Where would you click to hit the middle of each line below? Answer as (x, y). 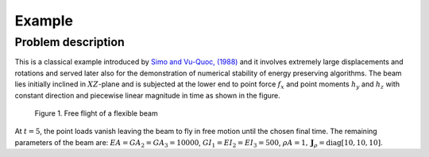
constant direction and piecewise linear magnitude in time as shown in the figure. (148, 95)
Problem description (70, 42)
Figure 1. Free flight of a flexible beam (96, 113)
